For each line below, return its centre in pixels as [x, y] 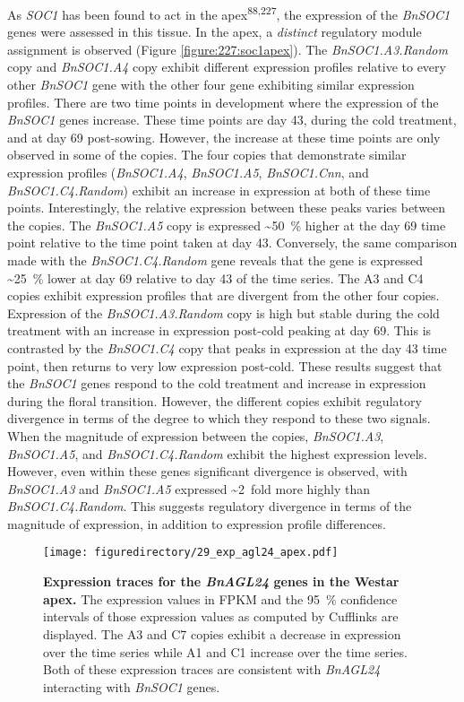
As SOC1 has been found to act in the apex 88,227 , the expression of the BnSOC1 [229, 13]
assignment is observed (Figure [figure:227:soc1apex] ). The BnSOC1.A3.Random [228, 49]
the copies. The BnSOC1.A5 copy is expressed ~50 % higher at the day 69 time [227, 225]
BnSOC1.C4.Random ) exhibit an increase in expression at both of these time [219, 190]
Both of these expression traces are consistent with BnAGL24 [212, 669]
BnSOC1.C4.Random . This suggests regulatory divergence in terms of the [210, 506]
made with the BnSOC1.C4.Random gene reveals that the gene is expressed [215, 260]
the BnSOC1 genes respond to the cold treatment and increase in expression [217, 383]
